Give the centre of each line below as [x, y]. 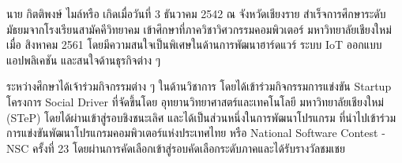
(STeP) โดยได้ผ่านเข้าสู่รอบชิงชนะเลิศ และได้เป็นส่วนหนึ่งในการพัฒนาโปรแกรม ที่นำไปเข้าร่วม [201, 117]
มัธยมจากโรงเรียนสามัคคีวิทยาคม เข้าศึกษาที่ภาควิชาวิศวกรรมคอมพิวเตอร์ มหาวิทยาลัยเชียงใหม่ [199, 29]
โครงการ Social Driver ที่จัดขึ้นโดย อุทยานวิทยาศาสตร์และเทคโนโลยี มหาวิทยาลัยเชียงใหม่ [195, 101]
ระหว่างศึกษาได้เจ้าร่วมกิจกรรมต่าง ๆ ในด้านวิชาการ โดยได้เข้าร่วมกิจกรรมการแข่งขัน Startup [199, 86]
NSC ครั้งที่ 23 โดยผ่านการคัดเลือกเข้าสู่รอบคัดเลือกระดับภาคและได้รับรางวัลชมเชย [176, 148]
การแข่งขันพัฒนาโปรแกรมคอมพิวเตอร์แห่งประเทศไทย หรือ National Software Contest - [196, 133]
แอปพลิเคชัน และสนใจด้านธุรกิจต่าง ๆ [84, 59]
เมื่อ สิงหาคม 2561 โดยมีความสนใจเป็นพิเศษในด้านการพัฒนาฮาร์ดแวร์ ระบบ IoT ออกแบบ [194, 44]
